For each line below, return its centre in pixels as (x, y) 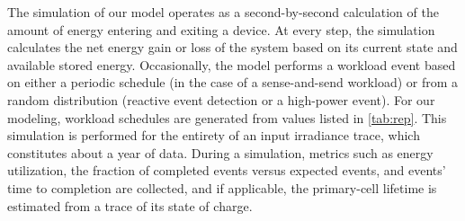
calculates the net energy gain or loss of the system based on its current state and (232, 47)
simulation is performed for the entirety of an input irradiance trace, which (214, 135)
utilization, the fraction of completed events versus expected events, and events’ (227, 170)
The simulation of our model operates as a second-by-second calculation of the (223, 12)
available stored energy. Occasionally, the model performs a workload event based (232, 64)
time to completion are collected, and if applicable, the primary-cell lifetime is (222, 187)
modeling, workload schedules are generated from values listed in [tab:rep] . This (227, 117)
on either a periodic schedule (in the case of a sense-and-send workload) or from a (233, 82)
